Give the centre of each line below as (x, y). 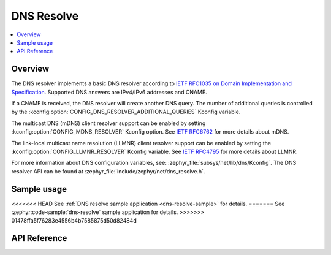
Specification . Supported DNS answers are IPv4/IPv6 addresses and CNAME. (109, 92)
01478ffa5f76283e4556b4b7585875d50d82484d (74, 221)
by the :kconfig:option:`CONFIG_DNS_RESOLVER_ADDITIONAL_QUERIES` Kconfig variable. (126, 112)
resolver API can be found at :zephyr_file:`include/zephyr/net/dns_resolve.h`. (108, 171)
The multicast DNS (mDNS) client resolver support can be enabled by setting (108, 123)
